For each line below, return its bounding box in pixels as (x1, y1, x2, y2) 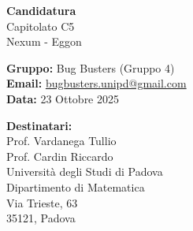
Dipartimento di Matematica (6, 178, 145, 195)
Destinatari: (6, 117, 72, 133)
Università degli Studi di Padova (6, 163, 163, 180)
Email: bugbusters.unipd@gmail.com (6, 75, 187, 91)
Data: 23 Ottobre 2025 (6, 90, 119, 106)
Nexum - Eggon (6, 33, 82, 50)
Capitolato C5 (6, 17, 75, 34)
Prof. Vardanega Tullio (6, 132, 117, 149)
